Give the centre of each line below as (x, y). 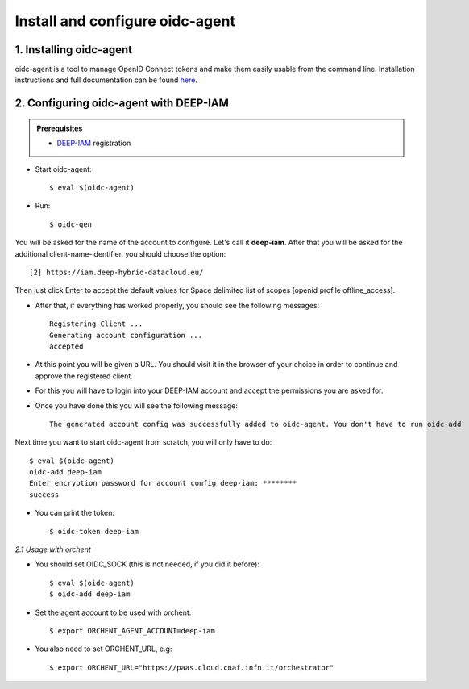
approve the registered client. (84, 376)
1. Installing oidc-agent (74, 50)
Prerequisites (60, 128)
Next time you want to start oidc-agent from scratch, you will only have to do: (143, 442)
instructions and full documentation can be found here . (106, 80)
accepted (66, 346)
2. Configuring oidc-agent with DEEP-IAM (122, 104)
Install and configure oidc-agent (125, 21)
